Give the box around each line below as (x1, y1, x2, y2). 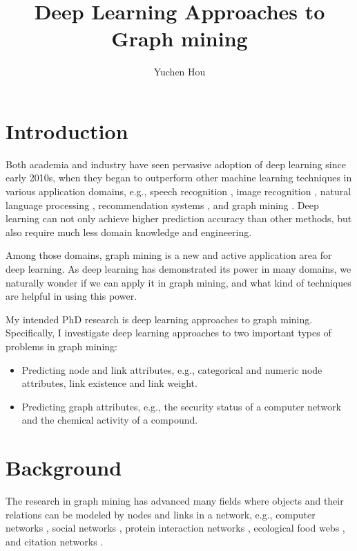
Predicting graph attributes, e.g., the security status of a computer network (21, 399, 341, 413)
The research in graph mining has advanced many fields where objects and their (6, 494, 344, 508)
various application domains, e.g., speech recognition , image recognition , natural (6, 184, 351, 199)
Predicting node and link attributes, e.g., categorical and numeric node (21, 362, 322, 377)
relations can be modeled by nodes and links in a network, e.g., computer (6, 507, 316, 521)
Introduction (6, 116, 128, 145)
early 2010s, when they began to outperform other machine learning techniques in (6, 170, 352, 185)
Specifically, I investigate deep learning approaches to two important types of (6, 325, 331, 340)
